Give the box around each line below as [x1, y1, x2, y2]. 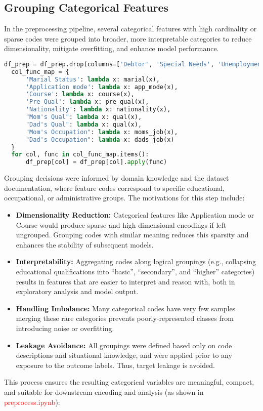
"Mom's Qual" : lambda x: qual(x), [25, 113, 142, 121]
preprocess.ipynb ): [4, 396, 60, 407]
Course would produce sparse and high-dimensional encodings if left [16, 219, 227, 230]
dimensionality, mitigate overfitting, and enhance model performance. [4, 43, 219, 54]
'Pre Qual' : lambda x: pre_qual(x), [25, 98, 149, 106]
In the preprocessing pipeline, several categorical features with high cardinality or [4, 23, 257, 34]
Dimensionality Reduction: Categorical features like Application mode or [16, 210, 254, 220]
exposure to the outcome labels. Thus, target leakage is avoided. [16, 359, 215, 370]
